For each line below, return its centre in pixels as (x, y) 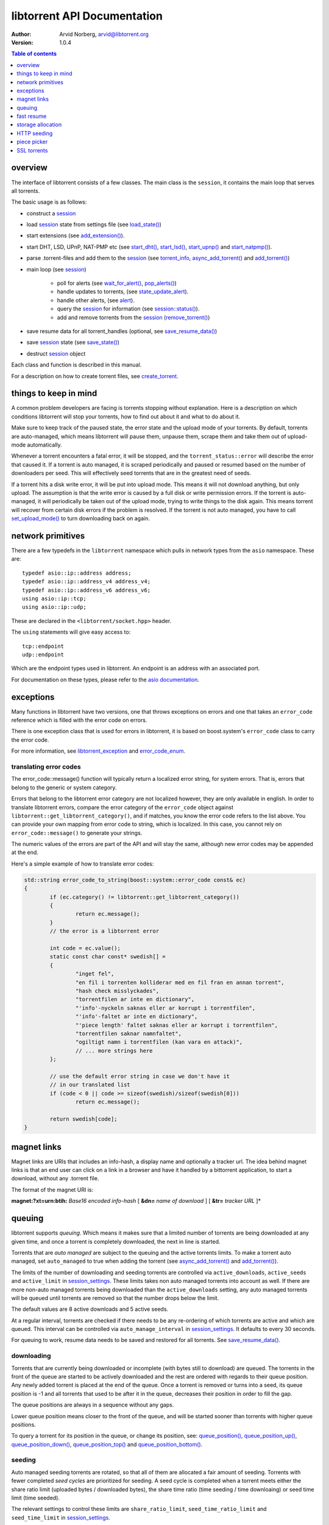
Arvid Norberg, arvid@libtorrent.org (104, 34)
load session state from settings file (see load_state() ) (94, 224)
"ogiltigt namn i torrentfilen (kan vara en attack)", (159, 1042)
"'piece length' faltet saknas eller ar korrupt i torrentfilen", (177, 1025)
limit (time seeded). (36, 1498)
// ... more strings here (114, 1050)
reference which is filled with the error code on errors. (79, 720)
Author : (21, 34)
